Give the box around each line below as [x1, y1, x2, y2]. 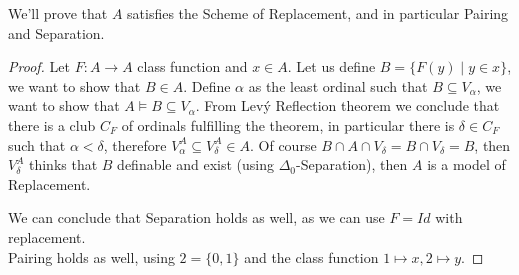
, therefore [103, 134, 167, 155]
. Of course [250, 134, 317, 155]
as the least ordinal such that [248, 75, 428, 96]
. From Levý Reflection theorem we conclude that [195, 95, 500, 116]
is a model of [427, 154, 506, 175]
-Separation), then [296, 154, 408, 175]
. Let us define [287, 56, 376, 77]
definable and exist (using [117, 154, 274, 175]
